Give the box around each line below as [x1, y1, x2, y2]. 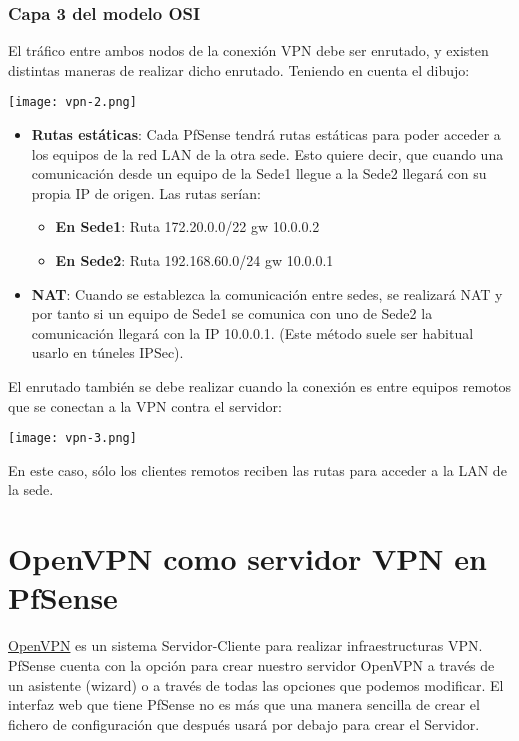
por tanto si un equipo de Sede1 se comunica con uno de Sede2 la [31, 303, 433, 324]
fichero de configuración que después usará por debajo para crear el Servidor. [8, 713, 480, 734]
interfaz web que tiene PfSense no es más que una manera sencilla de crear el [8, 694, 480, 715]
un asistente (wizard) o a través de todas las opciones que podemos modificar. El [8, 674, 504, 695]
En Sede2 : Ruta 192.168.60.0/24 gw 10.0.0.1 [55, 250, 334, 271]
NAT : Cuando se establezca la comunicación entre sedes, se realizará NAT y [31, 283, 503, 304]
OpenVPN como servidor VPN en [8, 538, 487, 579]
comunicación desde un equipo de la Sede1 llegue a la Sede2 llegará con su [31, 163, 487, 184]
